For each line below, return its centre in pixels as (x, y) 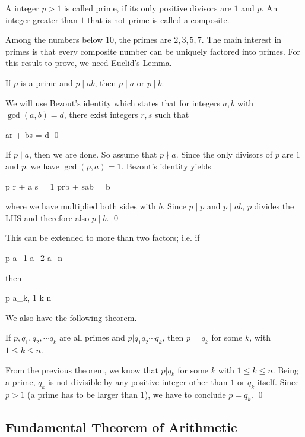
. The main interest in (242, 40)
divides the (274, 206)
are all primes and (92, 337)
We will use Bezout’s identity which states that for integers (113, 103)
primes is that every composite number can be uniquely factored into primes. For (153, 51)
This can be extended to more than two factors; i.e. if (103, 238)
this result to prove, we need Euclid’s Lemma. (89, 63)
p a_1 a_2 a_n (34, 257)
